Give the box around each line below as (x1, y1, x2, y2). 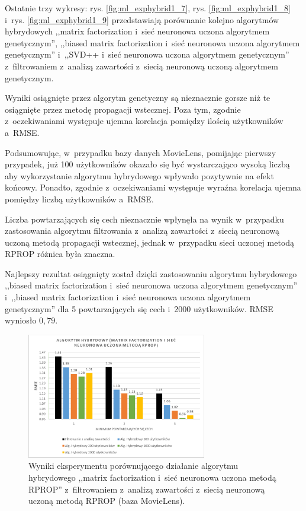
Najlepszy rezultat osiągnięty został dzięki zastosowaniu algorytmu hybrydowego (5, 267, 297, 280)
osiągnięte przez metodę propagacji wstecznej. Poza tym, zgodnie (5, 103, 241, 115)
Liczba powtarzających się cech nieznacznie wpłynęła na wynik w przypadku (5, 212, 284, 225)
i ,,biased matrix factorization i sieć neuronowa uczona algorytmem (5, 291, 251, 303)
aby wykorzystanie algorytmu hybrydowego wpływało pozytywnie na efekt (5, 169, 274, 182)
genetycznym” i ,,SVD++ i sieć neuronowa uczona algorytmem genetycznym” (5, 48, 289, 61)
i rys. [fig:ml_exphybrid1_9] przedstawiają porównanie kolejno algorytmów (5, 13, 279, 26)
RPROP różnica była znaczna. (5, 247, 115, 260)
